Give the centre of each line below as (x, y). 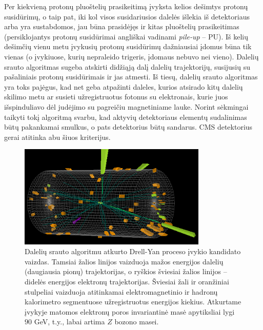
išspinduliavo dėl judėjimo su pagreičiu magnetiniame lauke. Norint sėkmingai (126, 106)
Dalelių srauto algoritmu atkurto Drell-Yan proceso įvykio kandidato (133, 251)
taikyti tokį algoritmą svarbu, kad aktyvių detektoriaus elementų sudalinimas (126, 117)
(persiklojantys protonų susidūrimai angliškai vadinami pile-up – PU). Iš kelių (126, 36)
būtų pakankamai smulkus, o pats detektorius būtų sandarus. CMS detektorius (128, 127)
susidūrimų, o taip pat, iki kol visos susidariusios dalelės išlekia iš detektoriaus (127, 16)
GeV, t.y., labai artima (69, 322)
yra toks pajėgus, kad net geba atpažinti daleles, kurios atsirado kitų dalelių (124, 86)
